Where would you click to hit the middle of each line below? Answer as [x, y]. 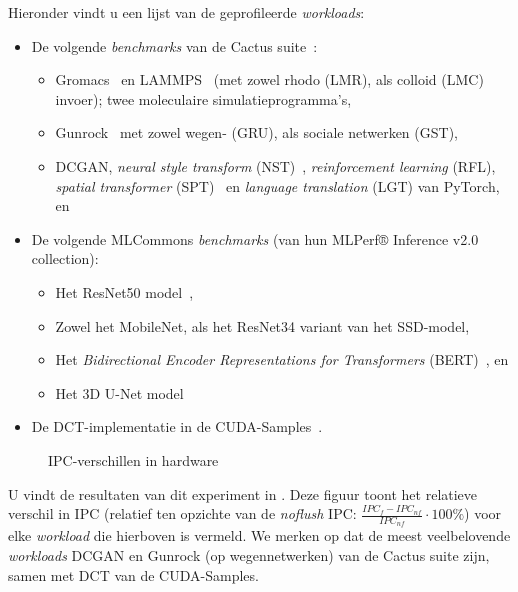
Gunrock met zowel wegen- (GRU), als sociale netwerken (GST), [256, 132]
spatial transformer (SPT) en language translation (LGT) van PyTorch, [277, 185]
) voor [483, 513]
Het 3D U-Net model [119, 392]
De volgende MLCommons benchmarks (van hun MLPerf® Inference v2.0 [255, 238]
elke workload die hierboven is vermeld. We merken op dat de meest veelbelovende [259, 535]
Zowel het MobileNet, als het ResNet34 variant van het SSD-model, [262, 325]
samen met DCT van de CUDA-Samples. [133, 574]
